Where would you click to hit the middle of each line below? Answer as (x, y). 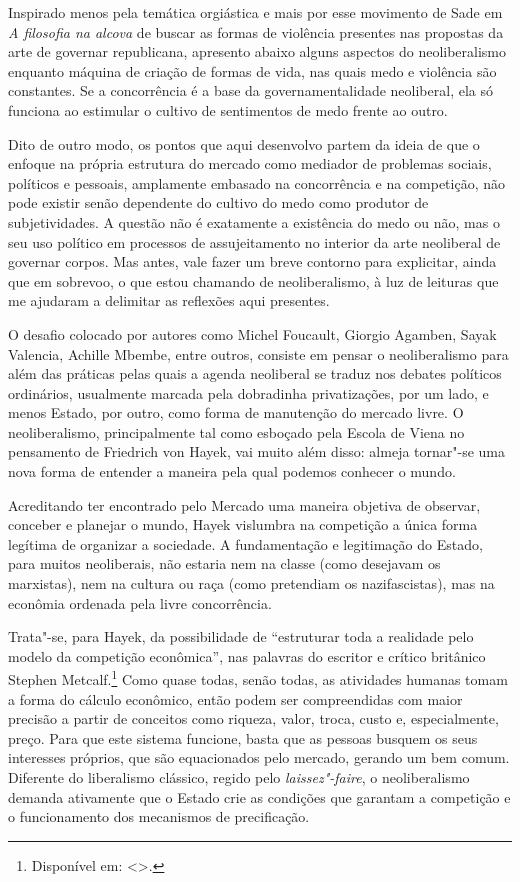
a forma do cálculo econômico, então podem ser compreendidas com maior (235, 698)
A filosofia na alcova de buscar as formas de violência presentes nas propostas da (256, 31)
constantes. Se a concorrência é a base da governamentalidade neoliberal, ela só (250, 90)
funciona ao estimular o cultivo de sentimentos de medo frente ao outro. (228, 109)
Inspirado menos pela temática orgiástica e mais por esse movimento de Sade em (255, 12)
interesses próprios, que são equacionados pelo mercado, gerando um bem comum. (259, 757)
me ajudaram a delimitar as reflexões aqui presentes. (169, 300)
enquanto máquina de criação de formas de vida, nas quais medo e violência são (252, 70)
